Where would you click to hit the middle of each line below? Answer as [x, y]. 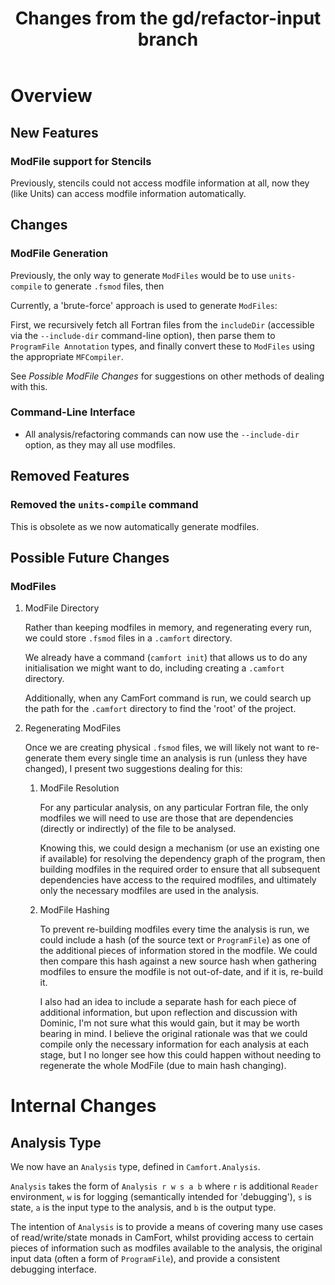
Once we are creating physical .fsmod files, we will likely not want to [164, 748]
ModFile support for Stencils [81, 161]
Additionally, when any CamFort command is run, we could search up [168, 698]
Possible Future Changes [90, 557]
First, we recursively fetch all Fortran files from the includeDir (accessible [162, 324]
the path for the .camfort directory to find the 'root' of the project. [160, 709]
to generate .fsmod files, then [104, 286]
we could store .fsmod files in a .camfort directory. [128, 638]
